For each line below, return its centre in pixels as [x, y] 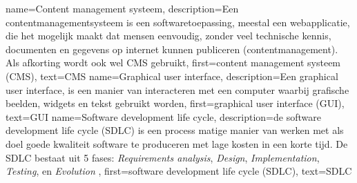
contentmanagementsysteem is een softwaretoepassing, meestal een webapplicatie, [178, 22]
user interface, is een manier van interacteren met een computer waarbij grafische [177, 89]
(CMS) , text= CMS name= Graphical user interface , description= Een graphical [172, 76]
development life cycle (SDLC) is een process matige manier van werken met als [175, 130]
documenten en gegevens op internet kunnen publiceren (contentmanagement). [172, 49]
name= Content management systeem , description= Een [122, 8]
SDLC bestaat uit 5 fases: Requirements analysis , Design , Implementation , [163, 157]
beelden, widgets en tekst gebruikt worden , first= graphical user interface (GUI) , [175, 103]
